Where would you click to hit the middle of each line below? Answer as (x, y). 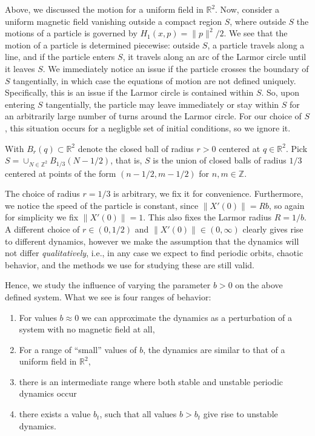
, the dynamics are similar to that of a (214, 349)
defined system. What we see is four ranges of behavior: (108, 296)
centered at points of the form (61, 173)
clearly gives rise (273, 229)
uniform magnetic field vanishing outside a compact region (114, 21)
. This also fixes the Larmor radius (207, 217)
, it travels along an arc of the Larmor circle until (214, 57)
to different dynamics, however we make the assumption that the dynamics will (152, 241)
